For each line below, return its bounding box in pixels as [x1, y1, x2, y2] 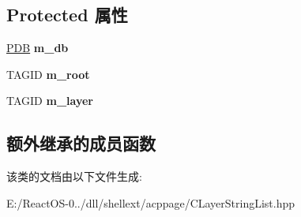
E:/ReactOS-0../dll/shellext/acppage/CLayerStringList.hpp [6, 194, 295, 211]
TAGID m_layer [6, 92, 93, 109]
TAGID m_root [6, 65, 90, 82]
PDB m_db [6, 39, 69, 56]
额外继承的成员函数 [6, 131, 156, 155]
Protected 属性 [6, 2, 128, 27]
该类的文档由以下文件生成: [6, 168, 142, 185]
